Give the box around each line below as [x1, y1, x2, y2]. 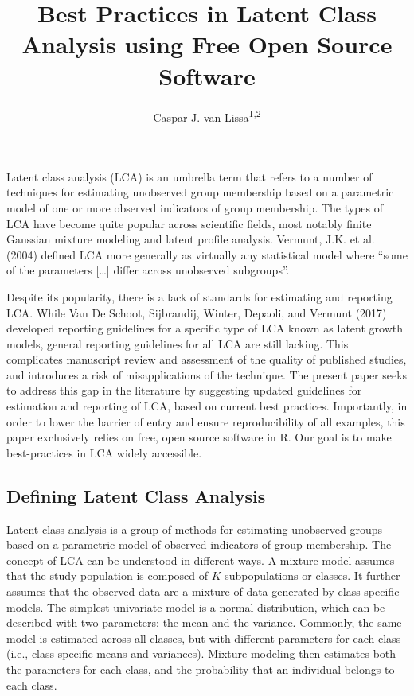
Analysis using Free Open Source [21, 28, 393, 60]
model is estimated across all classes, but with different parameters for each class [6, 629, 401, 646]
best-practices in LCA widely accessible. [6, 444, 202, 461]
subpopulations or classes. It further [225, 567, 400, 584]
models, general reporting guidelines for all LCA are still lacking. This [6, 335, 349, 352]
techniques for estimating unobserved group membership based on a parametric [6, 184, 394, 200]
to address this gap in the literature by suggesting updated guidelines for [6, 382, 362, 399]
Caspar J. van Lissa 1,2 [153, 106, 261, 125]
